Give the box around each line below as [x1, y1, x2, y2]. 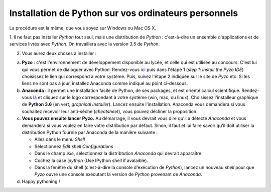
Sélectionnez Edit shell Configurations [34, 143, 113, 149]
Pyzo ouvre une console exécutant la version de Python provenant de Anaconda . [34, 171, 203, 177]
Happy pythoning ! [22, 178, 60, 184]
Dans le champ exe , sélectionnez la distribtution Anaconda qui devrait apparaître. [34, 150, 203, 156]
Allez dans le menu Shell [34, 136, 85, 142]
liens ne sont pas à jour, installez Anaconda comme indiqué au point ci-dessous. [22, 80, 188, 86]
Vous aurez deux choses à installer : [22, 50, 97, 56]
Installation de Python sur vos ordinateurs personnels [9, 7, 238, 18]
